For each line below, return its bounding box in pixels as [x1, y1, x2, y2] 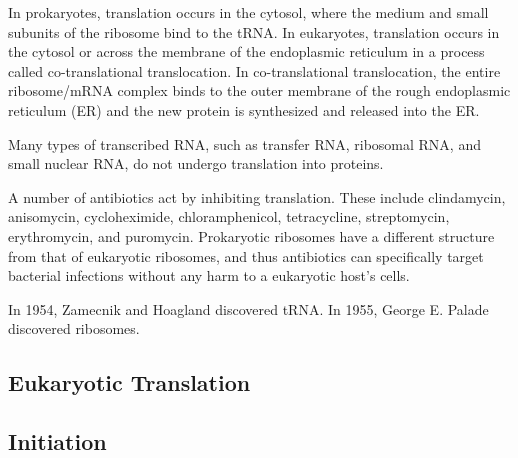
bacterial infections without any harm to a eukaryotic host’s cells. [8, 265, 410, 286]
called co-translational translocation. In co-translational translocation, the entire [8, 60, 501, 81]
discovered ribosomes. [8, 318, 140, 339]
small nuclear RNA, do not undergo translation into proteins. [8, 153, 384, 174]
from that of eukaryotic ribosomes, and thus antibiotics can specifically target [8, 245, 484, 266]
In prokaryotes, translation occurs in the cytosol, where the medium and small [8, 2, 489, 22]
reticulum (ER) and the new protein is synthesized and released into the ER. [8, 99, 480, 120]
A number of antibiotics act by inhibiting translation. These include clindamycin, [8, 186, 506, 207]
